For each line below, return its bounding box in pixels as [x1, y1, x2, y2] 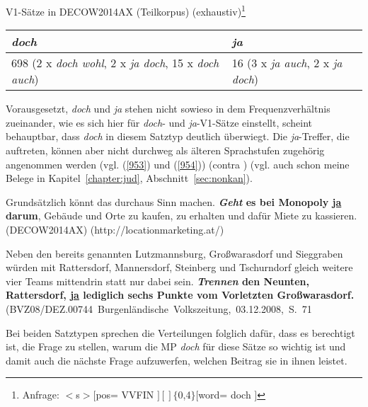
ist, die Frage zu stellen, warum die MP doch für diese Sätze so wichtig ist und [6, 339, 346, 354]
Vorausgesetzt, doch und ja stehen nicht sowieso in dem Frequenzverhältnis [6, 101, 330, 116]
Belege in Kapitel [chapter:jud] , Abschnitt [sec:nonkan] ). [6, 171, 253, 185]
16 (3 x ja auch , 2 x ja [231, 55, 343, 71]
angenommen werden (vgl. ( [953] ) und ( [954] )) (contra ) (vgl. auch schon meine [6, 156, 350, 171]
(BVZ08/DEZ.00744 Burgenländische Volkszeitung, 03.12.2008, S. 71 [6, 301, 312, 316]
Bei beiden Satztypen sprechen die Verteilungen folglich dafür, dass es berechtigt [6, 325, 355, 340]
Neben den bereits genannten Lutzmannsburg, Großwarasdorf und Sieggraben [6, 246, 343, 260]
